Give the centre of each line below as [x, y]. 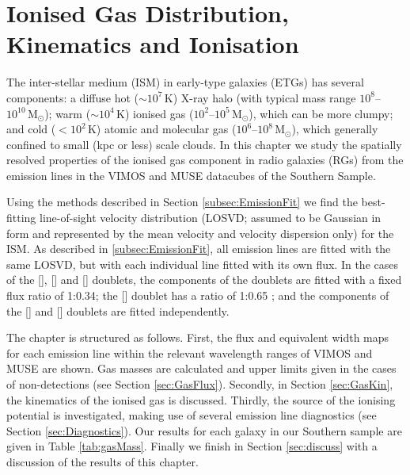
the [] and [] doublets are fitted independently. [118, 310]
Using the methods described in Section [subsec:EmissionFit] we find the [182, 202]
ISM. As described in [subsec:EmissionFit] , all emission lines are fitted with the [199, 249]
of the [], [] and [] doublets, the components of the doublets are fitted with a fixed [204, 280]
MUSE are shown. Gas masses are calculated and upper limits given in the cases [201, 368]
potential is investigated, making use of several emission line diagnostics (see [192, 415]
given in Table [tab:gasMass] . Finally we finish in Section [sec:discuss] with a [192, 446]
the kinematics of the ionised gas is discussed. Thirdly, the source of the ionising [201, 399]
